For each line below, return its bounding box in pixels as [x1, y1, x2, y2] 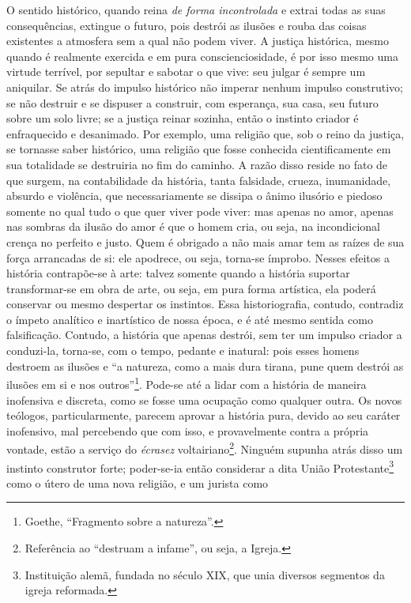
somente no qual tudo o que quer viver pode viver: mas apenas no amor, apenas [6, 202, 394, 219]
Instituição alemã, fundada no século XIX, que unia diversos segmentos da [25, 566, 385, 582]
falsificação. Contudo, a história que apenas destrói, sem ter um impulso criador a [6, 326, 402, 343]
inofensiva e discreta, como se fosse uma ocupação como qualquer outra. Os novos [6, 391, 402, 408]
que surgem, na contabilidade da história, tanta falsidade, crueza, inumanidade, [6, 171, 391, 188]
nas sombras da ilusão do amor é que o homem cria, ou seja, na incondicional [6, 218, 380, 235]
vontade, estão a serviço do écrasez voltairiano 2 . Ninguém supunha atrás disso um [6, 439, 403, 457]
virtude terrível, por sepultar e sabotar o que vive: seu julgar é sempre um [6, 63, 366, 80]
